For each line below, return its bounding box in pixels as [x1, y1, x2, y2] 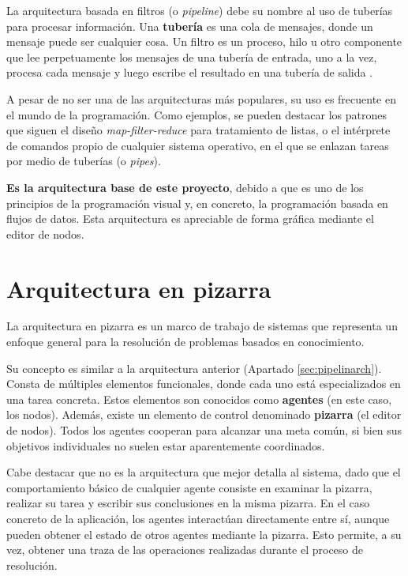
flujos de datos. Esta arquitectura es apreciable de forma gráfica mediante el [6, 210, 374, 227]
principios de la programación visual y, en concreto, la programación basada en [6, 194, 388, 211]
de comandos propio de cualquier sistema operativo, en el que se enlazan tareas [6, 137, 389, 153]
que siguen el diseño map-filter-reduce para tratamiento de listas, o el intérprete [6, 122, 391, 138]
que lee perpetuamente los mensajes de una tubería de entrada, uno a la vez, [6, 48, 377, 65]
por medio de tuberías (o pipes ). [6, 152, 161, 169]
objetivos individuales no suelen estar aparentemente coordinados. [6, 437, 325, 454]
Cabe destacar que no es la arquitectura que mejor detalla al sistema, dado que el [6, 464, 401, 480]
